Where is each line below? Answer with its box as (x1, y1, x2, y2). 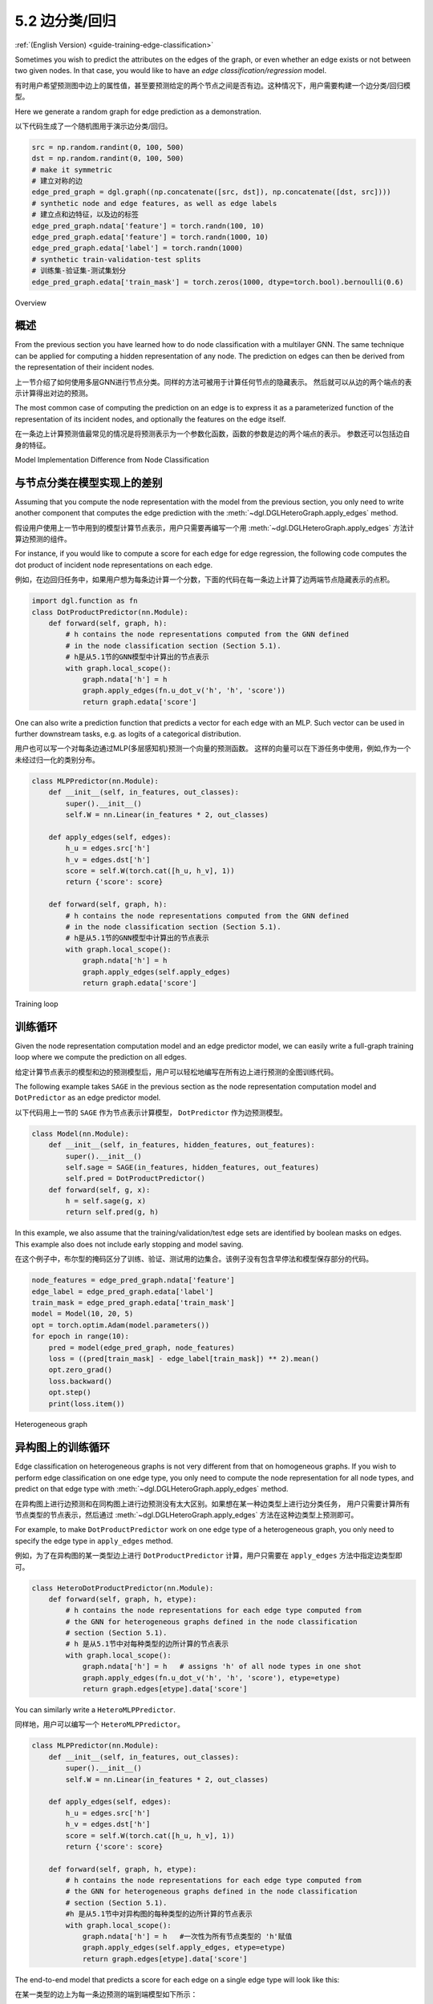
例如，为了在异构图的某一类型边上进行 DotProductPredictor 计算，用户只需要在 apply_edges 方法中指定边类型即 (14, 1551, 403, 1561)
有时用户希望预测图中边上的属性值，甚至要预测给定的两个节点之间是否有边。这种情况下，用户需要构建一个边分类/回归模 (14, 80, 411, 90)
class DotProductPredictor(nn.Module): (31, 608, 188, 616)
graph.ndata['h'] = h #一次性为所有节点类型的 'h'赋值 (82, 1932, 293, 1941)
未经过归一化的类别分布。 (14, 754, 99, 765)
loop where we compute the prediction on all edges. (14, 1053, 188, 1062)
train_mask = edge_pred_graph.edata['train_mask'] (31, 1298, 236, 1307)
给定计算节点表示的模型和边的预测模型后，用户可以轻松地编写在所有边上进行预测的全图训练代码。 (14, 1067, 338, 1077)
